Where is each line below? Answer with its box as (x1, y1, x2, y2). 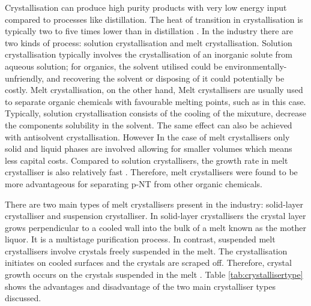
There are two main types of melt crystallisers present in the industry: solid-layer (5, 197, 303, 210)
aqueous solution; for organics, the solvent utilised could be (5, 59, 223, 72)
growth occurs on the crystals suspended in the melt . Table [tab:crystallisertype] (5, 268, 303, 281)
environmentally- (225, 59, 287, 72)
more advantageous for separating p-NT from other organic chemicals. (5, 177, 263, 190)
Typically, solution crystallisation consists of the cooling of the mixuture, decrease (5, 107, 306, 119)
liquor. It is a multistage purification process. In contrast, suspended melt (5, 233, 276, 245)
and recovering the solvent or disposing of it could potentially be (46, 71, 285, 84)
